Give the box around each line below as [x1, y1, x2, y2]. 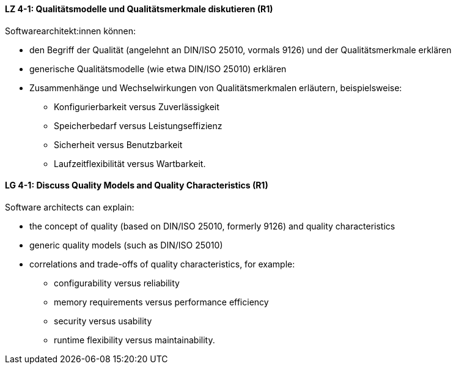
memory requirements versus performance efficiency [54, 296, 269, 307]
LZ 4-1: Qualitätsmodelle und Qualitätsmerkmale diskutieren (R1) [5, 4, 273, 14]
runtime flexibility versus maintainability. [54, 334, 215, 345]
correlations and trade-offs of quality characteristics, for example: [29, 258, 295, 269]
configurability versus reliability [54, 277, 180, 288]
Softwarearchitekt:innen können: [5, 25, 136, 36]
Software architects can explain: [5, 201, 134, 212]
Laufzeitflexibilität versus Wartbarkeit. [54, 158, 206, 169]
